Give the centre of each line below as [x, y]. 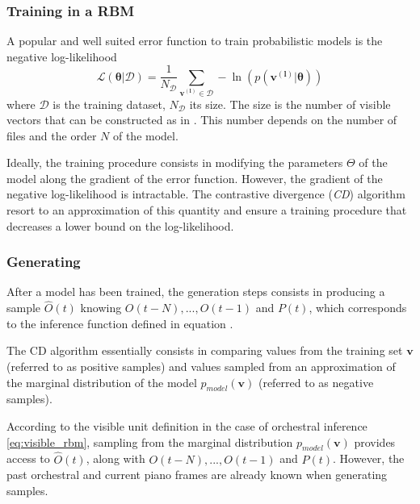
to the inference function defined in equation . [120, 323]
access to [28, 458]
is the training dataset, [109, 104]
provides [375, 442]
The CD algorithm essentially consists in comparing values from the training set [205, 350]
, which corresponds [358, 308]
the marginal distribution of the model [102, 382]
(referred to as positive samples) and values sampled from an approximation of [201, 367]
